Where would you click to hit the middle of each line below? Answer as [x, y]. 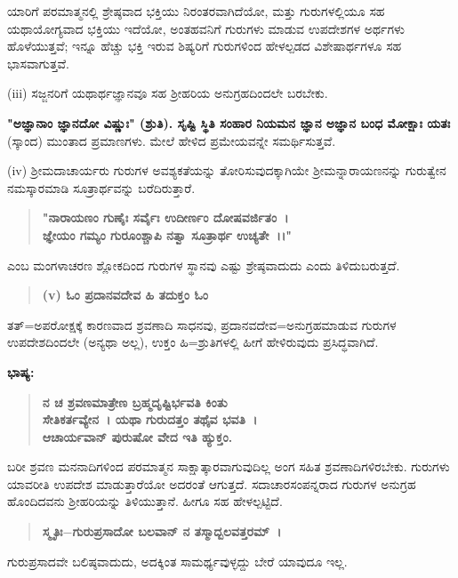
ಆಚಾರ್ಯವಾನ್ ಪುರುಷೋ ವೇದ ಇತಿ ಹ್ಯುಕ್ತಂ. [137, 436]
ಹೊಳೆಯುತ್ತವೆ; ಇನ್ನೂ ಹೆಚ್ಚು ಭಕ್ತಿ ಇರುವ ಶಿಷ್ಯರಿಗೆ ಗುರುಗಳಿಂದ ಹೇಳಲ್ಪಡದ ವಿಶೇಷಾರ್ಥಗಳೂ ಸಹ [205, 46]
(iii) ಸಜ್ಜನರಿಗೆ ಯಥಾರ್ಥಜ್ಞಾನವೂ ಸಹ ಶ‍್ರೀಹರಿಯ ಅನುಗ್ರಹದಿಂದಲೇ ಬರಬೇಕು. [168, 93]
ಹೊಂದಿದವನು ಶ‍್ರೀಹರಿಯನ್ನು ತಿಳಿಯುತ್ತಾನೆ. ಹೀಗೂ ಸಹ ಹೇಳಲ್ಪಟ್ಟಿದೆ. [145, 501]
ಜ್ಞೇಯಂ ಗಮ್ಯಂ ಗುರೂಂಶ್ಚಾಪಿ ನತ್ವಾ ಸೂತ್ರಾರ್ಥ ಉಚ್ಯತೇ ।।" [167, 234]
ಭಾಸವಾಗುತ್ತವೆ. [38, 63]
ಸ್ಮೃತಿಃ [52, 531]
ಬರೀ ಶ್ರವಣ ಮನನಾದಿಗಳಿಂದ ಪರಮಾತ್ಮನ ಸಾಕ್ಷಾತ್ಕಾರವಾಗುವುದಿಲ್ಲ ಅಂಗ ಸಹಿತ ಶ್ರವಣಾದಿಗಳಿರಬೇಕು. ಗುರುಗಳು [229, 466]
